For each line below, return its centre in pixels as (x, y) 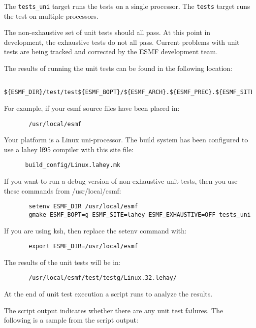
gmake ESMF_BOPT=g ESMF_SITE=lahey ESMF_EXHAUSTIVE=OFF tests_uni (140, 214)
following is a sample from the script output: (71, 320)
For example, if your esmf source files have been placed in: (92, 108)
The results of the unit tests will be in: (62, 262)
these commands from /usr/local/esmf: (63, 190)
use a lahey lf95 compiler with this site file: (69, 149)
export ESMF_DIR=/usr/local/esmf (83, 246)
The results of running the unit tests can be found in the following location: (118, 68)
